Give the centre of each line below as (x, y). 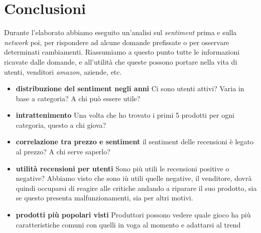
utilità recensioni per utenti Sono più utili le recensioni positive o (122, 168)
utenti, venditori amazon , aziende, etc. (63, 71)
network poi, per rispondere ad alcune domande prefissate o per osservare (117, 42)
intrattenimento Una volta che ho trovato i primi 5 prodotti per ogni (125, 115)
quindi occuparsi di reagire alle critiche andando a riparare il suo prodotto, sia (136, 188)
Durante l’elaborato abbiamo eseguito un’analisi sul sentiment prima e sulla (120, 32)
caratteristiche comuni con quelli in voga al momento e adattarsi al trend (128, 224)
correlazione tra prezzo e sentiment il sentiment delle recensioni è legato (135, 142)
